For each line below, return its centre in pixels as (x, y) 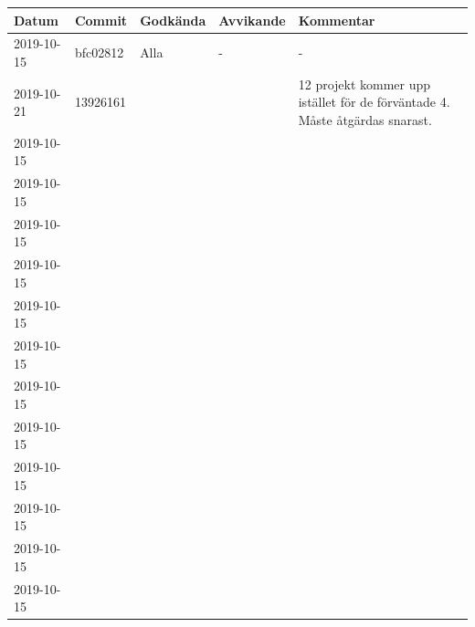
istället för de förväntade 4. (374, 102)
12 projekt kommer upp (364, 84)
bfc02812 (99, 52)
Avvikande (252, 20)
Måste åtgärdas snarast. (365, 119)
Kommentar (337, 20)
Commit (101, 20)
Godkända (173, 20)
